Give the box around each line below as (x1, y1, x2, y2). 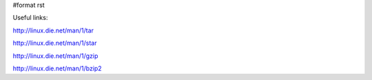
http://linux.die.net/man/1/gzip (12, 52, 99, 60)
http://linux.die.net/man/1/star (12, 39, 97, 48)
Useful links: (12, 14, 48, 22)
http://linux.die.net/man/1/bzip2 (12, 64, 103, 72)
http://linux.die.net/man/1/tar (12, 26, 94, 34)
